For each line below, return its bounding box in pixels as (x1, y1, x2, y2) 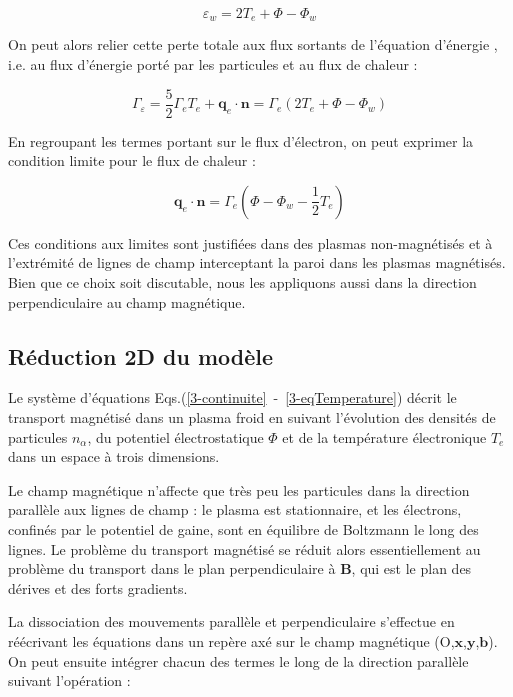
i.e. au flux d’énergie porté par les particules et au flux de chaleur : (8, 54, 418, 75)
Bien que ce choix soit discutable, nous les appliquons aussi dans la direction (8, 272, 477, 293)
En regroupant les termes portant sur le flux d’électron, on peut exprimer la (8, 130, 474, 151)
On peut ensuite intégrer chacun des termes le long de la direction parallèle (8, 650, 469, 671)
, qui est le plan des (351, 558, 472, 579)
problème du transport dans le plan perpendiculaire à (8, 558, 336, 579)
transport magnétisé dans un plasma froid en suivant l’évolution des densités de (8, 407, 496, 428)
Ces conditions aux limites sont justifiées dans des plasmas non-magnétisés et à (8, 232, 493, 253)
